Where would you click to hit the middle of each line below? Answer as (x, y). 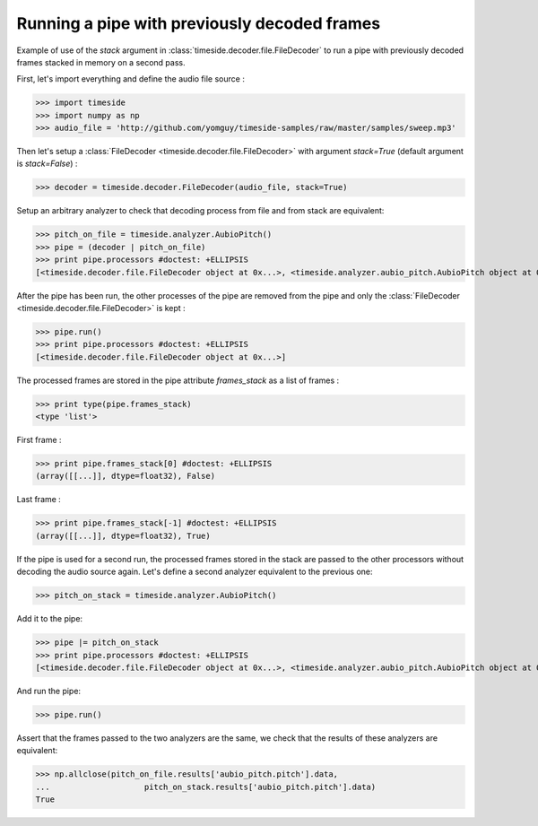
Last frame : (39, 500)
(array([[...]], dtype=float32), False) (125, 476)
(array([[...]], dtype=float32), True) (123, 535)
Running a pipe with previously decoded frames (199, 23)
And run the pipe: (48, 691)
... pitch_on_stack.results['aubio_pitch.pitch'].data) (206, 787)
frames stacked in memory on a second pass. (101, 62)
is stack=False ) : (47, 164)
